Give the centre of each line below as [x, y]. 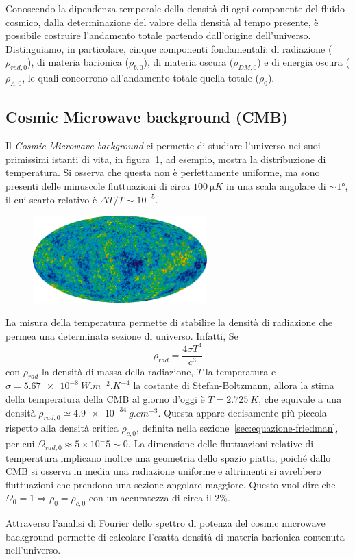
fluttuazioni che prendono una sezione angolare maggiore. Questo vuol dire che [171, 484]
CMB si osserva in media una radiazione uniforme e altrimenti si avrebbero [163, 471]
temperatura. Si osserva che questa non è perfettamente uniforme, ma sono [163, 172]
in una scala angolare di [276, 185]
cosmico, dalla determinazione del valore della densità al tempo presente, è [162, 22]
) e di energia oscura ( [303, 62]
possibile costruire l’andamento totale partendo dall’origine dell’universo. [158, 35]
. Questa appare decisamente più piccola [242, 412]
